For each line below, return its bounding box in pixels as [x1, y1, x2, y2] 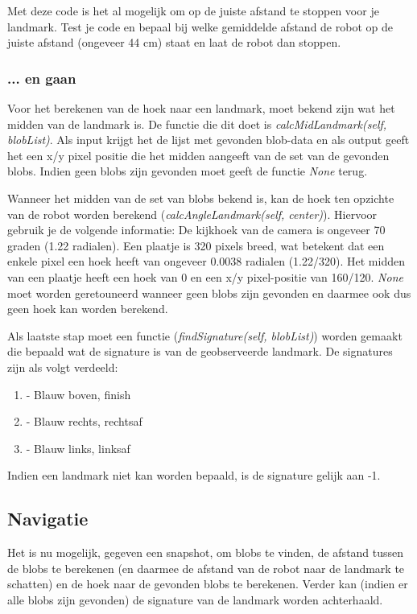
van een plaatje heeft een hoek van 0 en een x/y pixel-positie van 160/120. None [7, 268, 403, 285]
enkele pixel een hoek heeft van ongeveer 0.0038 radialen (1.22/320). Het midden [7, 253, 405, 270]
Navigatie [7, 506, 89, 531]
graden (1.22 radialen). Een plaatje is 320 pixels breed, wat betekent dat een [7, 237, 385, 253]
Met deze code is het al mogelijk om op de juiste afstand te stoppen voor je [7, 2, 379, 19]
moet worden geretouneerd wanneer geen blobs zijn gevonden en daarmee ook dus [7, 284, 411, 301]
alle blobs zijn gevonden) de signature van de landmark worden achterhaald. [7, 591, 383, 608]
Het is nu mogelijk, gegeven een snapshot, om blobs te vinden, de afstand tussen [7, 544, 404, 561]
